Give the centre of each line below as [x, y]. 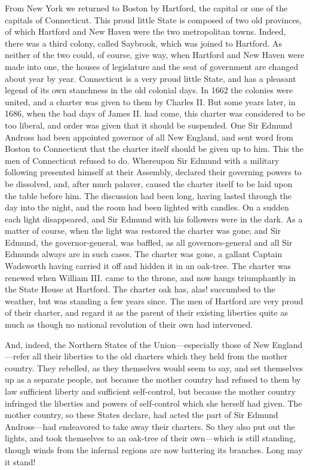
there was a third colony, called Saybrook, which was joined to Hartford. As [144, 43]
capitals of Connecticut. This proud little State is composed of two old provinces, [154, 19]
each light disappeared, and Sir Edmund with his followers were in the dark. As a [154, 219]
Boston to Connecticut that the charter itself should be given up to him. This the [154, 149]
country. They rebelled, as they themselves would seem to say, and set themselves [154, 367]
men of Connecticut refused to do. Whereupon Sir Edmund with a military [142, 160]
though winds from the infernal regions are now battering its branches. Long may [154, 449]
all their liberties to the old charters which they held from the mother [160, 356]
